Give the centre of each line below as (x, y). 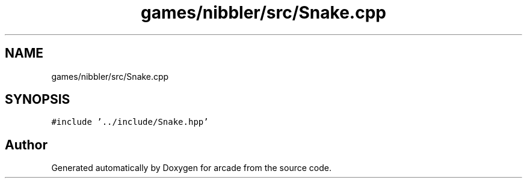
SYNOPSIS (38, 100)
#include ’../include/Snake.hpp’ (130, 122)
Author (26, 145)
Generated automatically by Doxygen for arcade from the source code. (191, 168)
